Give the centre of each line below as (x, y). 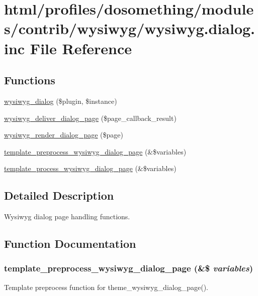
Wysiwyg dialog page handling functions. (67, 216)
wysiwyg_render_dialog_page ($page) (64, 135)
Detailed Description (59, 195)
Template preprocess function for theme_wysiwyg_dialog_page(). (106, 287)
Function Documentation (70, 244)
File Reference (81, 48)
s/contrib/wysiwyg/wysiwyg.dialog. (130, 28)
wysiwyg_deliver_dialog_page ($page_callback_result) (90, 118)
